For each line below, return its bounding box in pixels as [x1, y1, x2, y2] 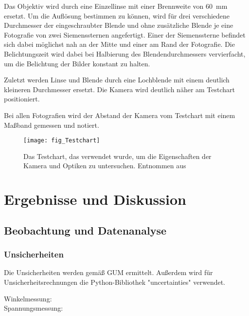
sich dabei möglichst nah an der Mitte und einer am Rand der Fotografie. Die [4, 39, 235, 49]
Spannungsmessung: [4, 303, 63, 313]
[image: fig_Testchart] [23, 137, 100, 144]
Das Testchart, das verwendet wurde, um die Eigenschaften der [23, 151, 212, 161]
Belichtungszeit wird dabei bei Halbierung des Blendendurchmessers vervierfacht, [4, 48, 246, 59]
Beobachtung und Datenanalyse [4, 222, 167, 237]
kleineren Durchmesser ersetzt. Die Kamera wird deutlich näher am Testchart [4, 84, 235, 94]
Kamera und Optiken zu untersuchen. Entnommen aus [23, 160, 186, 171]
